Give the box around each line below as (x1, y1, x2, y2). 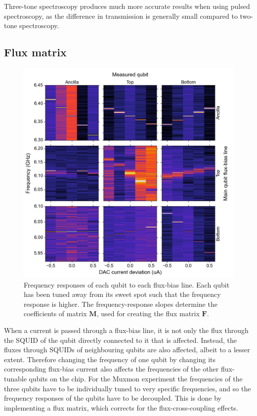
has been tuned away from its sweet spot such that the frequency (24, 289, 221, 299)
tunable (4, 373, 27, 383)
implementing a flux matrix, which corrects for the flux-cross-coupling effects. (4, 402, 238, 413)
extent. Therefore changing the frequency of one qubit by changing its (4, 354, 215, 364)
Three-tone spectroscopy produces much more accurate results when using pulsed (4, 1, 250, 11)
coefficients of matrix (24, 308, 87, 319)
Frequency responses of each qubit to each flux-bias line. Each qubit (24, 279, 230, 290)
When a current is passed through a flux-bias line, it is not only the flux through (4, 325, 249, 335)
